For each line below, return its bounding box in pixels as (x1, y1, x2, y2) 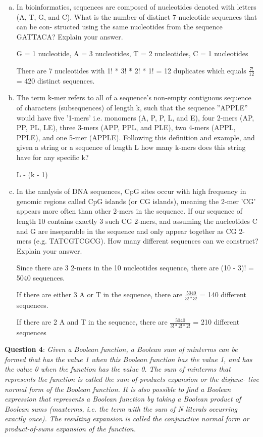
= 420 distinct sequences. (16, 75, 95, 86)
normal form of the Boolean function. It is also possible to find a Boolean (5, 383, 231, 394)
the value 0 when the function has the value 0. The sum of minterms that (5, 364, 231, 374)
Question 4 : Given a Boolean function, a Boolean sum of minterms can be (5, 344, 238, 354)
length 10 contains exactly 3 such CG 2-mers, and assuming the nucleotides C (16, 215, 257, 226)
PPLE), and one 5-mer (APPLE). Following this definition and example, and (16, 132, 255, 142)
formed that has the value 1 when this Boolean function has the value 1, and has (5, 353, 252, 364)
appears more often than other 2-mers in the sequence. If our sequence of (16, 206, 243, 216)
